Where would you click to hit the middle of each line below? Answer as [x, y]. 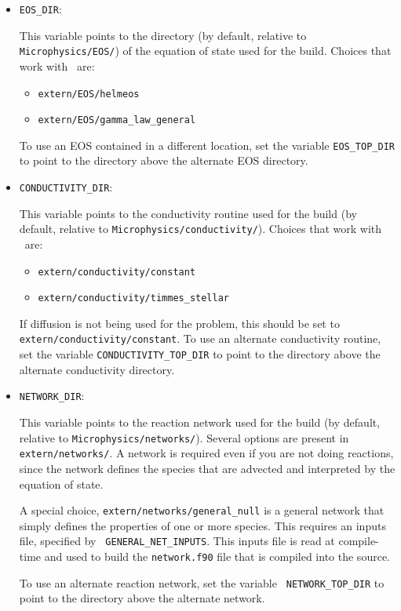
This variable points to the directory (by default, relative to [163, 35]
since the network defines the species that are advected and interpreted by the [207, 468]
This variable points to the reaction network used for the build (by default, [200, 422]
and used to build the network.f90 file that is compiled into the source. [217, 556]
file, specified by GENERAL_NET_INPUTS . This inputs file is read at [177, 541]
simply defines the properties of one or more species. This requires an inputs [202, 525]
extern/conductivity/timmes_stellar [133, 298]
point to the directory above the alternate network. [142, 598]
